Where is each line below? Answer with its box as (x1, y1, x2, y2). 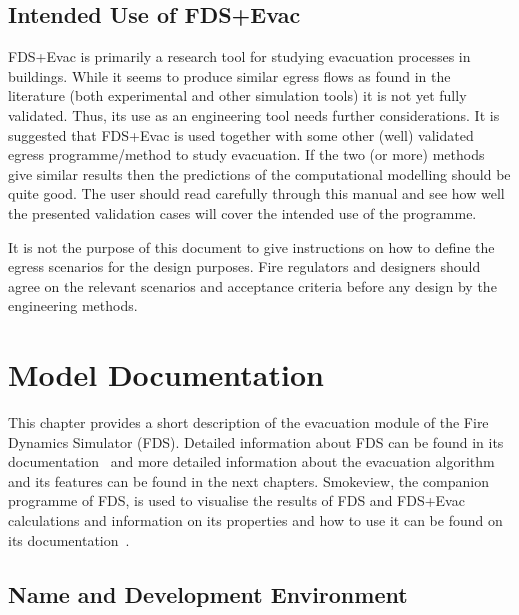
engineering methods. (8, 295, 138, 316)
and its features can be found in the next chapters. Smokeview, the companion (8, 470, 489, 491)
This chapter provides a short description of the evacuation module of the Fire (8, 412, 489, 433)
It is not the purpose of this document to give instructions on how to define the (8, 236, 495, 257)
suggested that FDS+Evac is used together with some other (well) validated (8, 124, 474, 145)
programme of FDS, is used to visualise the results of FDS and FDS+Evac (8, 490, 465, 511)
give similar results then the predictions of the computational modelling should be (8, 163, 511, 184)
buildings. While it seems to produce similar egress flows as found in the (8, 65, 451, 86)
